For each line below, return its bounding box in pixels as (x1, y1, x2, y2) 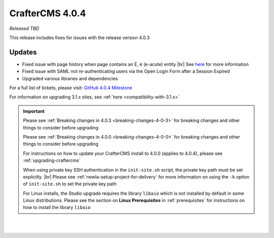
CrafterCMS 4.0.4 (9, 8, 86, 19)
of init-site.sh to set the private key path (23, 181, 117, 187)
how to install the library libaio (23, 205, 91, 211)
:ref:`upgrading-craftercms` (23, 157, 81, 163)
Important (23, 108, 45, 114)
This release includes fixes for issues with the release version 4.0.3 (9, 35, 150, 41)
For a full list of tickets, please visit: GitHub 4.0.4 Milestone (9, 85, 132, 91)
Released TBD (9, 25, 40, 31)
